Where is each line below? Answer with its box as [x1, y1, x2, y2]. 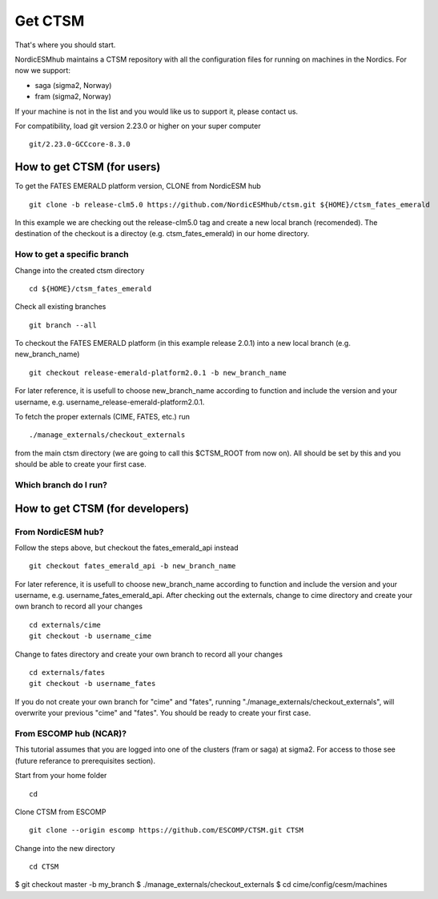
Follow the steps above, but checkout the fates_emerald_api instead [14, 543, 239, 552]
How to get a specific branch [14, 249, 129, 260]
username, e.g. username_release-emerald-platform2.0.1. [14, 397, 205, 407]
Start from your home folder [14, 771, 107, 781]
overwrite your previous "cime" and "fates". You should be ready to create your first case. [14, 708, 311, 718]
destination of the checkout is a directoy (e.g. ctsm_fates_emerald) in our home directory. [14, 229, 310, 239]
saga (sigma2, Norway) [34, 80, 112, 90]
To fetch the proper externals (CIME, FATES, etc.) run [14, 412, 190, 422]
